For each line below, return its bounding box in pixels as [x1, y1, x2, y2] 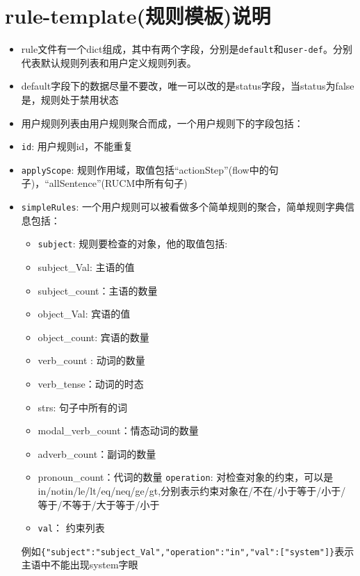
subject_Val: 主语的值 [38, 259, 135, 274]
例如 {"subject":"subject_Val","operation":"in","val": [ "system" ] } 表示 [21, 543, 354, 558]
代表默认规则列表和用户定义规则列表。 [21, 55, 197, 69]
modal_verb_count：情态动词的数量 [38, 423, 199, 438]
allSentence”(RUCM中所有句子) [49, 176, 188, 190]
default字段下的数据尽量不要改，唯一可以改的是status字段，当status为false [21, 79, 354, 93]
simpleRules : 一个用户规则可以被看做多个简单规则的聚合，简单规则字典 [21, 199, 345, 214]
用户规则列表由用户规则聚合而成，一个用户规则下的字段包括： [21, 115, 304, 130]
